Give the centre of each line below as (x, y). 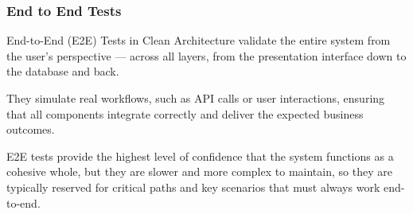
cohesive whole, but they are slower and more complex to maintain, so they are (199, 171)
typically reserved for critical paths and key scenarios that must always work (193, 187)
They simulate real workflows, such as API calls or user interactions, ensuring (196, 98)
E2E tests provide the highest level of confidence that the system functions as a (200, 156)
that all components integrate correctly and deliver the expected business (185, 113)
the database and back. (63, 71)
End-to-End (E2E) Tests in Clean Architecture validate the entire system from (199, 40)
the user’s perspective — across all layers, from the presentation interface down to (206, 55)
